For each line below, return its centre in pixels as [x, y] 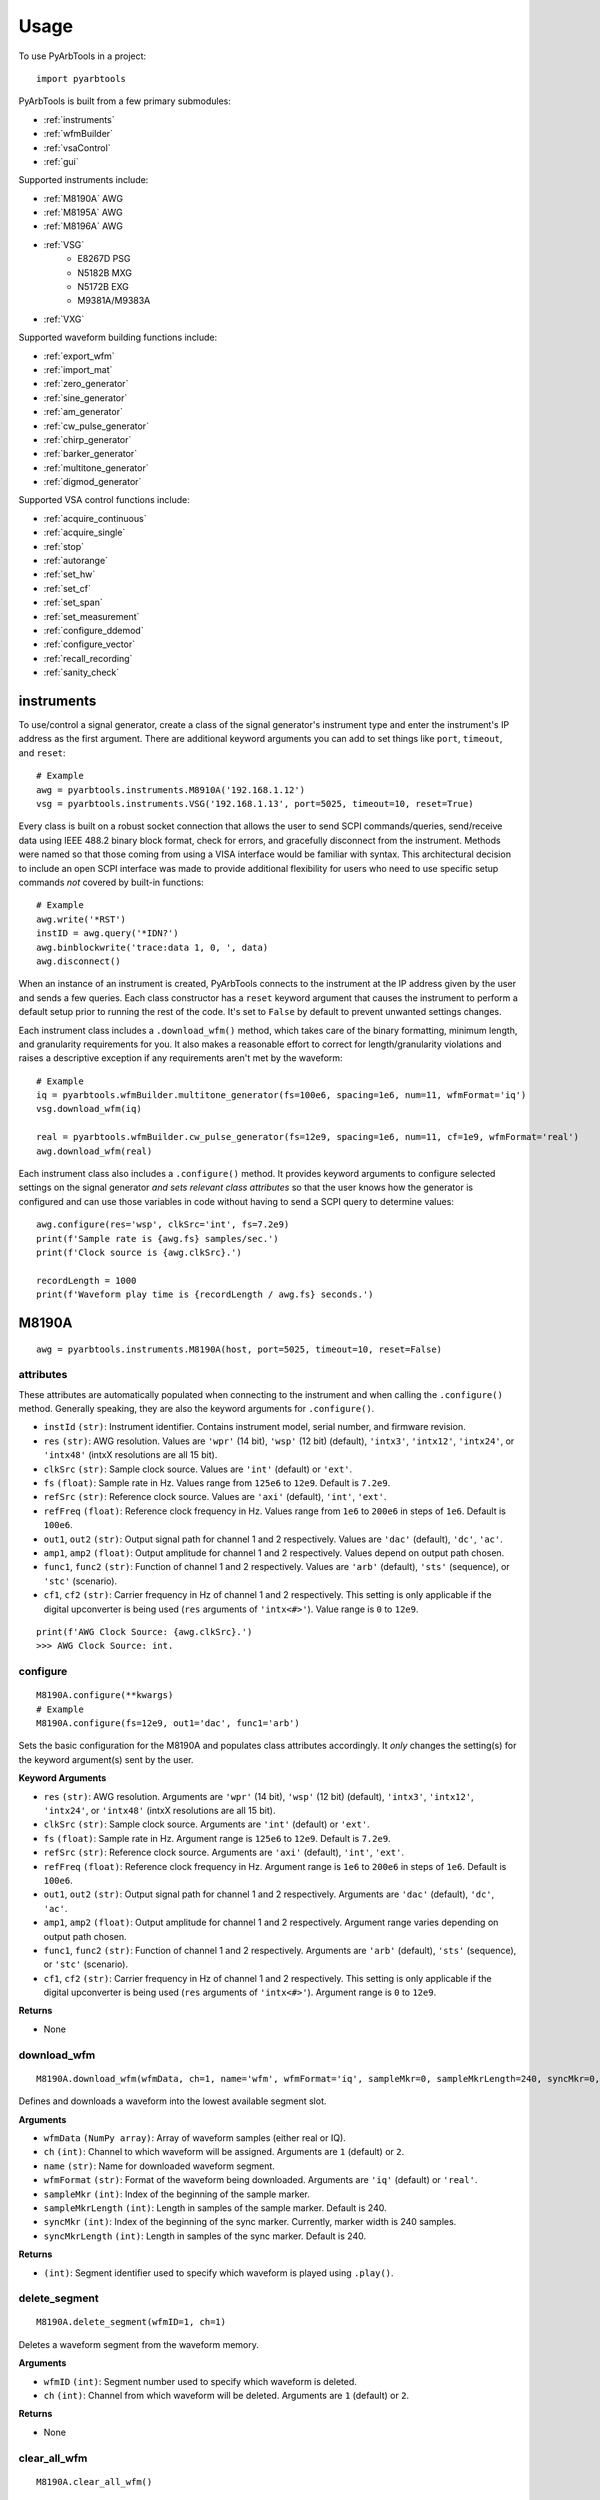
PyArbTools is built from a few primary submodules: [125, 101]
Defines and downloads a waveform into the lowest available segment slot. [172, 2101]
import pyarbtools [81, 78]
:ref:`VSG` [64, 244]
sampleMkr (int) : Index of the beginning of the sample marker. [176, 2194]
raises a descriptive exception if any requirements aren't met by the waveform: [181, 1058]
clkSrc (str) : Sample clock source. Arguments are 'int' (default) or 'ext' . [206, 1824]
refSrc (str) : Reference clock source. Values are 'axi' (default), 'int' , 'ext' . [215, 1497]
